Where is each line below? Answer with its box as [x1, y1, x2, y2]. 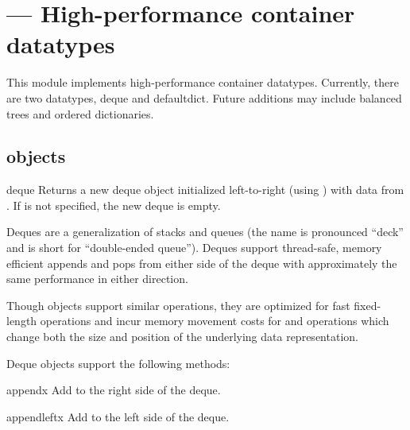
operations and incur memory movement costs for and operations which [40, 312, 389, 329]
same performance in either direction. [6, 270, 188, 287]
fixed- [354, 296, 381, 313]
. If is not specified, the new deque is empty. [6, 196, 221, 213]
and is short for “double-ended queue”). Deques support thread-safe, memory [6, 239, 382, 256]
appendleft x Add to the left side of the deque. [6, 408, 230, 424]
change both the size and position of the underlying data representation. [6, 328, 358, 345]
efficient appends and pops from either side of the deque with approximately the [6, 254, 397, 271]
